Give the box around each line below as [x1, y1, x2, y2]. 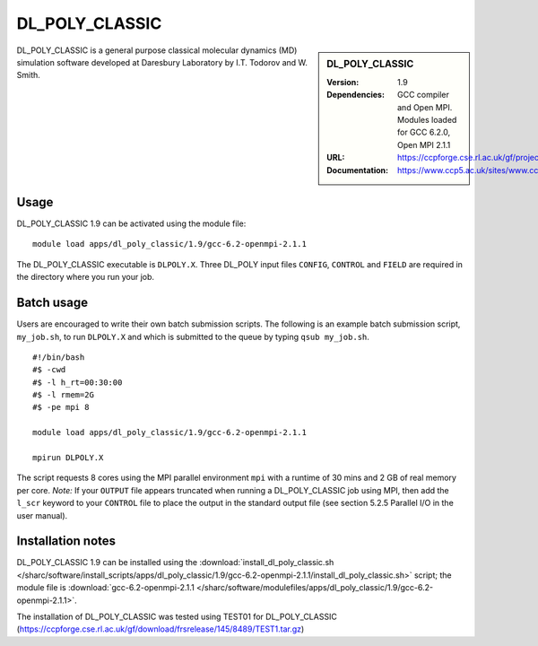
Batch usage [16, 295, 89, 310]
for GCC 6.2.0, [397, 127, 451, 138]
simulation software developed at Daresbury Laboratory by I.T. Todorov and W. [16, 57, 308, 67]
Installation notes [16, 534, 117, 549]
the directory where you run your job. [16, 272, 155, 283]
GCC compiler [397, 90, 450, 100]
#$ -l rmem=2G [32, 390, 94, 400]
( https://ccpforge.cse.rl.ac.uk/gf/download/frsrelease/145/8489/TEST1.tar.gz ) [16, 624, 305, 634]
